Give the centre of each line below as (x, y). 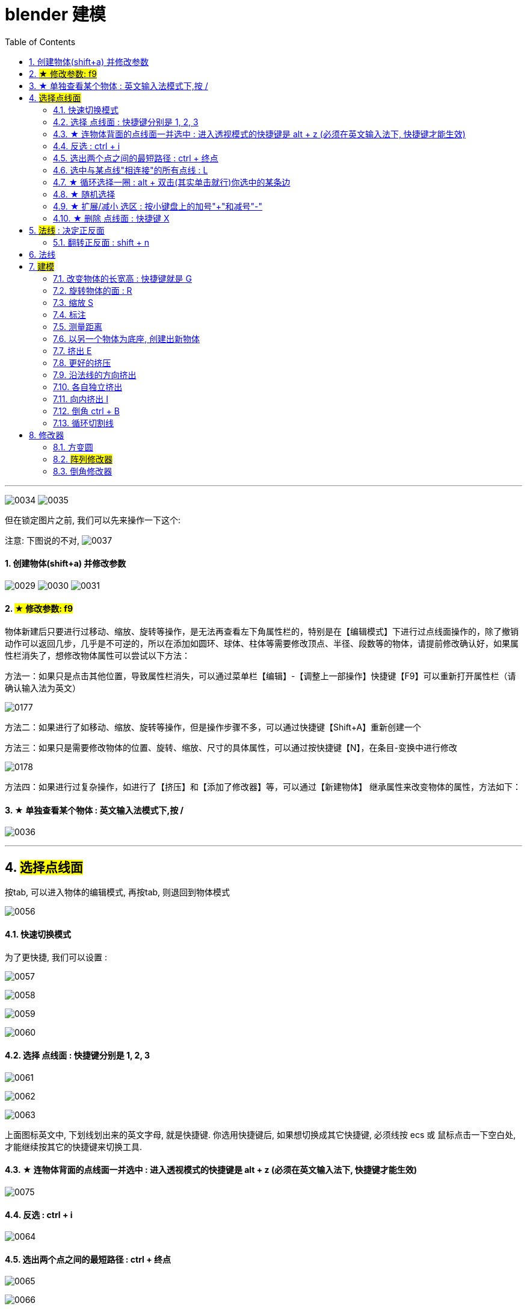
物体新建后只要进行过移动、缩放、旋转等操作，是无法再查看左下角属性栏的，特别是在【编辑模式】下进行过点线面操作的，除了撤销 (262, 632)
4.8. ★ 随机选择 (84, 194)
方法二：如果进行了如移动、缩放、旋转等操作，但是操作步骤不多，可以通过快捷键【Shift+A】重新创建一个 (213, 727)
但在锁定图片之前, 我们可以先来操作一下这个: (93, 520)
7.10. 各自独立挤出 (88, 387)
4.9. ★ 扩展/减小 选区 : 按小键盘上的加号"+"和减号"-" (158, 206)
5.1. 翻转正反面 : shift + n (101, 242)
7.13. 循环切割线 (83, 423)
